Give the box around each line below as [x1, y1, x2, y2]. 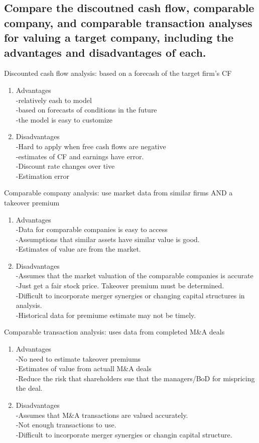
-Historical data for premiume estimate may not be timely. [16, 309, 196, 320]
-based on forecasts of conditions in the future [16, 104, 157, 115]
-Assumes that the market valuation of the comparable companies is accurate [16, 270, 253, 281]
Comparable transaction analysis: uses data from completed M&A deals [4, 326, 225, 337]
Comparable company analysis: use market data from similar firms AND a [4, 187, 233, 198]
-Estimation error [16, 170, 69, 181]
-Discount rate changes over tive [16, 161, 115, 171]
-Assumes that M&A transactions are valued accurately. [16, 409, 188, 420]
